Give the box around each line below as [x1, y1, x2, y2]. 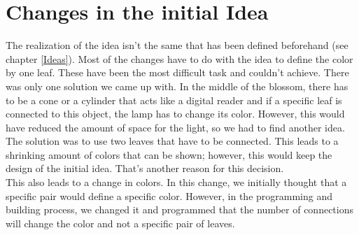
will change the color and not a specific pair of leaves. [6, 215, 235, 230]
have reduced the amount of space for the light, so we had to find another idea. [6, 120, 345, 134]
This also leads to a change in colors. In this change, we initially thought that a [6, 175, 347, 190]
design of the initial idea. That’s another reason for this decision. [6, 161, 284, 176]
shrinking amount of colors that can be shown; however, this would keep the [6, 147, 332, 162]
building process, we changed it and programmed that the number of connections [6, 202, 354, 217]
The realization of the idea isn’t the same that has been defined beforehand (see [6, 38, 349, 52]
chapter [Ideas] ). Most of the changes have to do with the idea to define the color [6, 51, 353, 66]
